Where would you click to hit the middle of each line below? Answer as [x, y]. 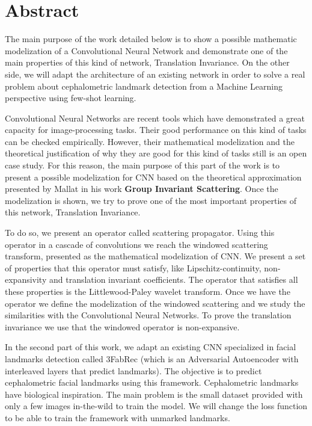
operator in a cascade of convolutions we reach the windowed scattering [136, 244]
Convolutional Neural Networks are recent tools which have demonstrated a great [155, 118]
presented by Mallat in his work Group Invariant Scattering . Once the [142, 189]
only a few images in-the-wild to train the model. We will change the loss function [156, 406]
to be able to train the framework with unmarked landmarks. [118, 417]
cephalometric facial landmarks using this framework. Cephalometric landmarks [152, 382]
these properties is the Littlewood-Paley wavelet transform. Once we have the [148, 291]
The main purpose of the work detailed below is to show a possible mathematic [151, 39]
